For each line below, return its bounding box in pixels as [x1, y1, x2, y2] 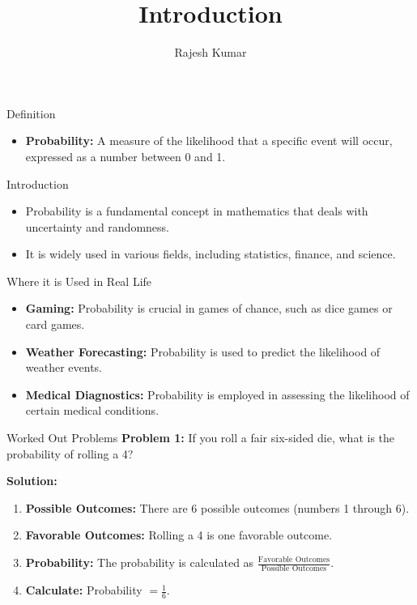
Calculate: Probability [25, 582, 143, 599]
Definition [6, 104, 56, 121]
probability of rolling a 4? [6, 445, 134, 462]
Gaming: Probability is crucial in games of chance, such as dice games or [25, 300, 393, 317]
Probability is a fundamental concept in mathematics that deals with [25, 202, 368, 219]
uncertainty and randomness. [25, 218, 169, 235]
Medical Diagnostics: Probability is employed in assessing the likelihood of [25, 386, 410, 403]
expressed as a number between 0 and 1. [25, 147, 226, 164]
